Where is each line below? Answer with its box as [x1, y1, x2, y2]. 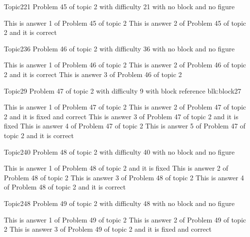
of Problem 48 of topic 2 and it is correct [4, 182, 126, 192]
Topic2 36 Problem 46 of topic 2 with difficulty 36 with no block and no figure [4, 43, 235, 53]
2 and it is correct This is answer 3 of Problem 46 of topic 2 [4, 69, 182, 79]
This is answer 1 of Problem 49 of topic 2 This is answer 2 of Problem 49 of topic [4, 214, 246, 224]
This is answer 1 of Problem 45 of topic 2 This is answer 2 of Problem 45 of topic [4, 17, 246, 28]
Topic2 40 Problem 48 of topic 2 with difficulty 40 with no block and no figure [4, 146, 235, 157]
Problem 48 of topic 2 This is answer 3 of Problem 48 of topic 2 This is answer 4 [4, 172, 244, 182]
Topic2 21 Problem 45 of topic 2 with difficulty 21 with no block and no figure [4, 1, 235, 11]
